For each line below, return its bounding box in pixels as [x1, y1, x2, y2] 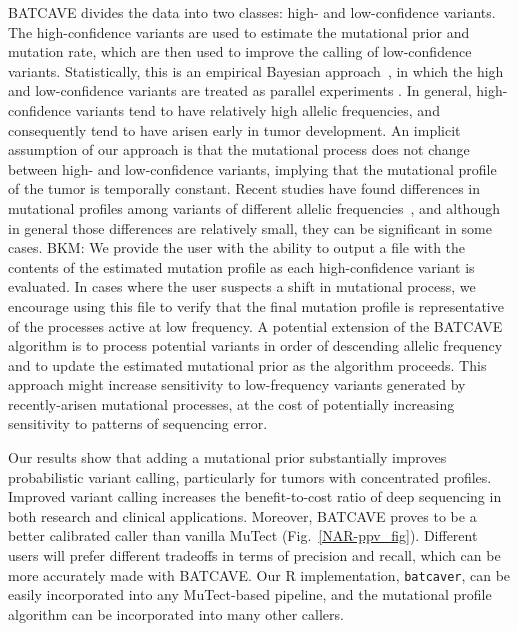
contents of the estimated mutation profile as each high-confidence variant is [8, 256, 475, 277]
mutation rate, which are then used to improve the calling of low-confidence [8, 41, 472, 62]
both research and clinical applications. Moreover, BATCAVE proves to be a [8, 505, 477, 526]
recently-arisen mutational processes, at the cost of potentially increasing [8, 393, 455, 414]
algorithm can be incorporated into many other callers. [8, 603, 344, 624]
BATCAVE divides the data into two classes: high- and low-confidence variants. [8, 2, 496, 22]
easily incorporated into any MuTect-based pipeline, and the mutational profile [8, 584, 492, 605]
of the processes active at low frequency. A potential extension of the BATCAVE [8, 315, 503, 336]
